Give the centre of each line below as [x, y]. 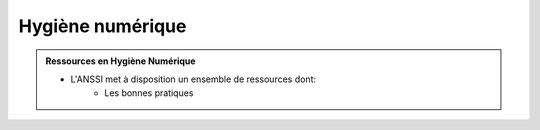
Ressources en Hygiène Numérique [120, 61]
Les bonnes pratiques [149, 93]
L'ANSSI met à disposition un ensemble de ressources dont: [193, 79]
